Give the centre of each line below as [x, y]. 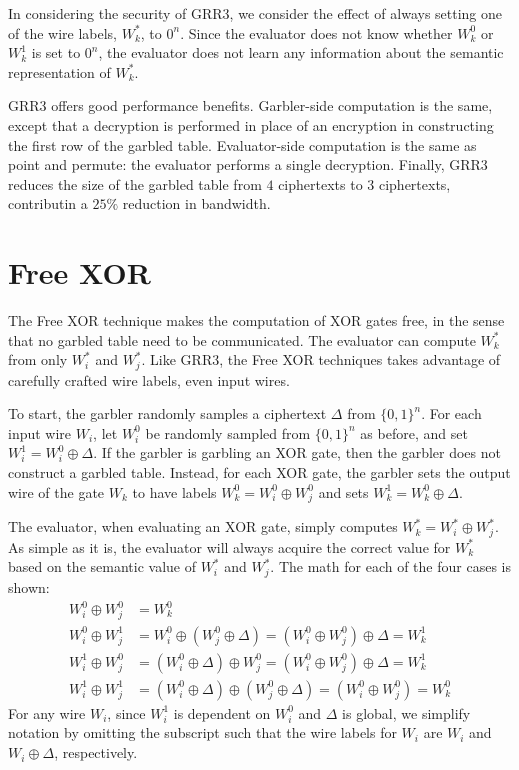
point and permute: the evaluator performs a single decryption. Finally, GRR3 [248, 164]
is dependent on [222, 712]
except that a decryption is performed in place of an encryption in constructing [251, 124]
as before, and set [414, 432]
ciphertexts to [320, 183]
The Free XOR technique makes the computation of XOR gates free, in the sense [256, 320]
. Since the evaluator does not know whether [316, 32]
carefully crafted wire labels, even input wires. [149, 379]
